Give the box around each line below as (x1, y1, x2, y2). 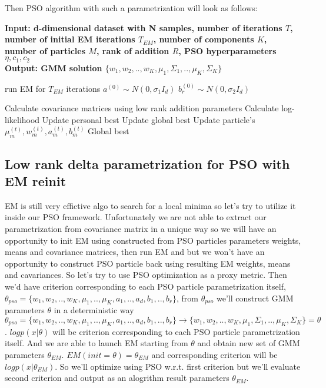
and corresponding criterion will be (151, 348, 278, 360)
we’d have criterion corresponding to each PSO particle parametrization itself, (5, 280, 286, 292)
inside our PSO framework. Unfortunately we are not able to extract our (5, 211, 267, 223)
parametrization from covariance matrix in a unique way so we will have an (5, 222, 277, 234)
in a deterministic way (54, 304, 134, 316)
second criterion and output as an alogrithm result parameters (5, 372, 229, 384)
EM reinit (5, 171, 66, 190)
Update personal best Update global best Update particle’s (42, 113, 255, 125)
